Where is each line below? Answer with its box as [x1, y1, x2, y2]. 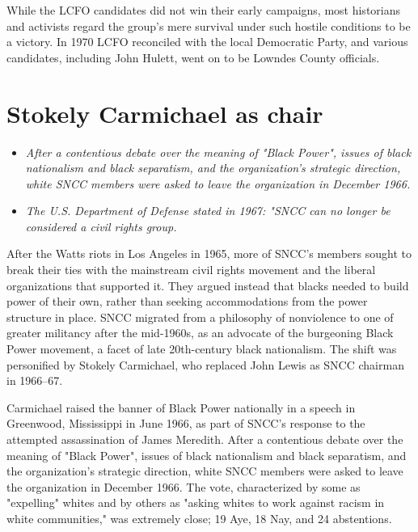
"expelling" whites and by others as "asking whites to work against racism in [6, 494, 385, 511]
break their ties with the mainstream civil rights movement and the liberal [6, 261, 376, 278]
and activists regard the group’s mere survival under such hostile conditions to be [6, 17, 411, 34]
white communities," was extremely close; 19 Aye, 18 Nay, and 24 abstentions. [6, 509, 392, 526]
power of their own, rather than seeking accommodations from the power [6, 293, 368, 310]
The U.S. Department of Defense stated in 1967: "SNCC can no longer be [25, 202, 391, 219]
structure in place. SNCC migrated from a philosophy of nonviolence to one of [6, 308, 394, 325]
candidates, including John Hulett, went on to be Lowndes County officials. [6, 49, 380, 65]
